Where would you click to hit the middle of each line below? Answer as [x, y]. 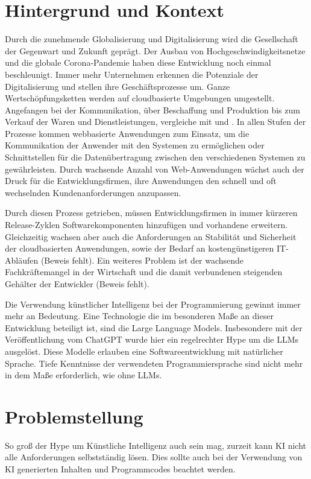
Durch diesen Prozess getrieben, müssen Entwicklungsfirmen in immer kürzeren [151, 213]
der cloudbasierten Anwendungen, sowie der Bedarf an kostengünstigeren [140, 248]
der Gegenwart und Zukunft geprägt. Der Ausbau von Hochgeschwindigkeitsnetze [155, 50]
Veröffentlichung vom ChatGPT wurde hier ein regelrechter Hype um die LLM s [152, 339]
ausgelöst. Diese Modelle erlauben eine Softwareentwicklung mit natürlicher [144, 351]
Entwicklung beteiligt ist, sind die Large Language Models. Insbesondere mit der [154, 327]
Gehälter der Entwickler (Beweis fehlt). [77, 284]
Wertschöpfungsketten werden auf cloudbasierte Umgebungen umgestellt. [140, 98]
